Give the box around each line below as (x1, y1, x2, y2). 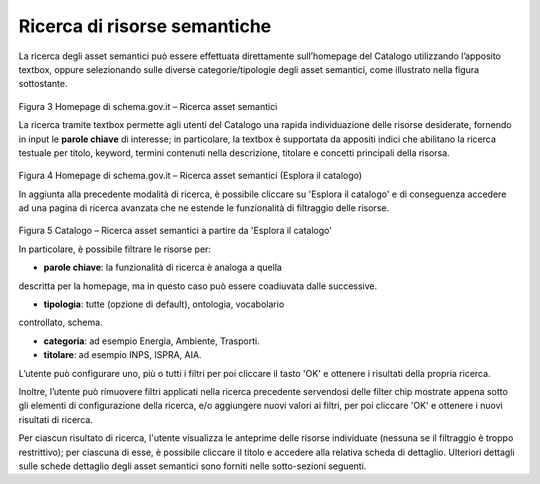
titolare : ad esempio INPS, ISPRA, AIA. (43, 349, 202, 361)
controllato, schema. (18, 316, 104, 329)
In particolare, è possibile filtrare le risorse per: (18, 243, 212, 255)
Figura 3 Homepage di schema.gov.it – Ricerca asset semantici (18, 100, 278, 112)
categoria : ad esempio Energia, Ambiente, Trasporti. (43, 335, 260, 347)
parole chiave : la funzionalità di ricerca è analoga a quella (43, 261, 282, 274)
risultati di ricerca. (18, 413, 94, 425)
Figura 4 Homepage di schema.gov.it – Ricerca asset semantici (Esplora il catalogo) (18, 170, 363, 182)
